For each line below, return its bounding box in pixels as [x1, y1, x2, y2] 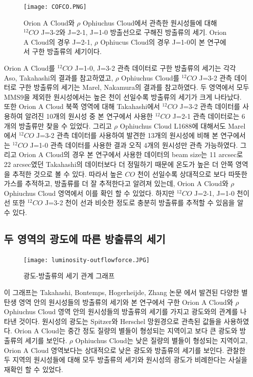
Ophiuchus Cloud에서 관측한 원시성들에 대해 [82, 17, 217, 27]
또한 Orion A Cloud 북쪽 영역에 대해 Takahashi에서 [4, 101, 160, 111]
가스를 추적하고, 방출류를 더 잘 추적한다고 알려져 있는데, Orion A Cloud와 [4, 178, 229, 188]
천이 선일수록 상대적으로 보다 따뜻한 [137, 168, 248, 179]
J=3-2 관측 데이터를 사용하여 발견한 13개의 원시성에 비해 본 [36, 130, 218, 140]
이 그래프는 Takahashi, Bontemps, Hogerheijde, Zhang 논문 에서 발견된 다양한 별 [4, 287, 248, 297]
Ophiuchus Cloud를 [121, 72, 180, 82]
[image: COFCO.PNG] [23, 3, 87, 10]
